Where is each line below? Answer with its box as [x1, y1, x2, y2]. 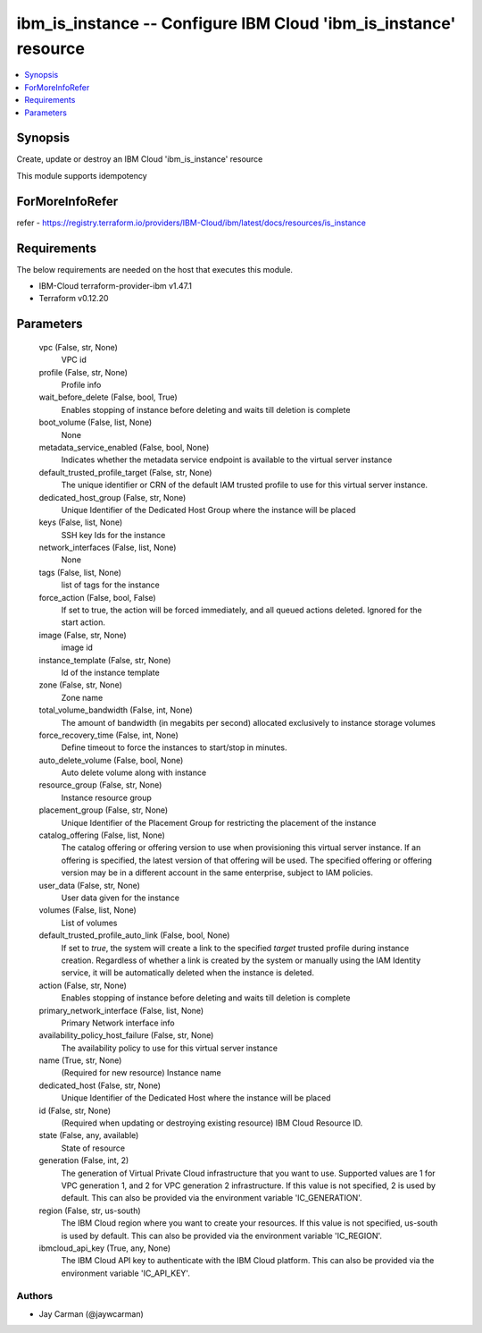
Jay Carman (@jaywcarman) [38, 1308, 145, 1319]
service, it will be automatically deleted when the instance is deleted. [61, 967, 314, 978]
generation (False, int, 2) [38, 1155, 129, 1166]
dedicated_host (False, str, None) [38, 1080, 161, 1091]
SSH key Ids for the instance [61, 529, 166, 540]
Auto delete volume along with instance [61, 767, 207, 778]
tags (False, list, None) [38, 567, 122, 578]
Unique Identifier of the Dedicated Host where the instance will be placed [61, 1093, 331, 1103]
